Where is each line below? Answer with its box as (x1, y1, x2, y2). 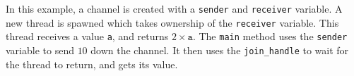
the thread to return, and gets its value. (6, 56, 178, 71)
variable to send (6, 42, 74, 57)
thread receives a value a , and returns (6, 29, 169, 44)
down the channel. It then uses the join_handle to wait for (90, 42, 349, 57)
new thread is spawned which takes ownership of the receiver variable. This (6, 15, 339, 30)
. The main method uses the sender (192, 29, 348, 44)
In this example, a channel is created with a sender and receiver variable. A (6, 1, 343, 15)
